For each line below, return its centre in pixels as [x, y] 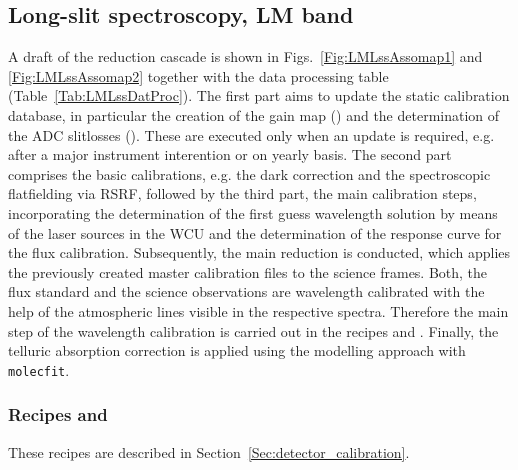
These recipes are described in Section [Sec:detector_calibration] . [209, 451]
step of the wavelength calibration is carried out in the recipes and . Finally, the [253, 330]
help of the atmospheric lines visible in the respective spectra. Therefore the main [258, 310]
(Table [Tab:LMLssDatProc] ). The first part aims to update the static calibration [259, 95]
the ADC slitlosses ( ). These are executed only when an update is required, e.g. [251, 134]
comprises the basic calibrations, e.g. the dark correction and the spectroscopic [249, 173]
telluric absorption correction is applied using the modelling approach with [237, 350]
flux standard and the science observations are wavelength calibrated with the [246, 291]
